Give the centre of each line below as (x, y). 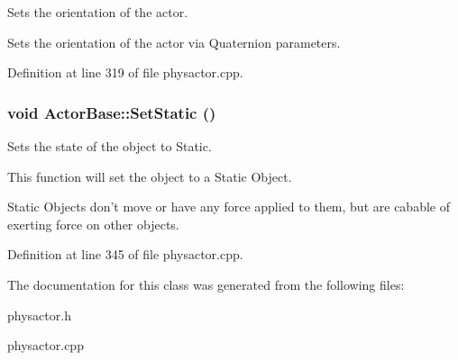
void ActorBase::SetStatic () (112, 112)
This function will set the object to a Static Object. (150, 176)
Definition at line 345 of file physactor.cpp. (125, 254)
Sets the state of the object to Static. (110, 146)
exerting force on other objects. (93, 224)
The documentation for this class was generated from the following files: (206, 284)
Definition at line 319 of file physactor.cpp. (125, 72)
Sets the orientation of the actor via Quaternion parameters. (174, 42)
